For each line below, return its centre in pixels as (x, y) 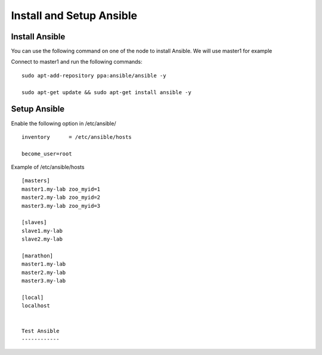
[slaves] (34, 222)
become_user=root (47, 154)
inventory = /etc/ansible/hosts (77, 137)
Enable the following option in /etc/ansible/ (64, 123)
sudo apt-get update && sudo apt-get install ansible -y (107, 92)
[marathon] (38, 256)
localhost (36, 306)
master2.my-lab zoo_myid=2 (61, 197)
